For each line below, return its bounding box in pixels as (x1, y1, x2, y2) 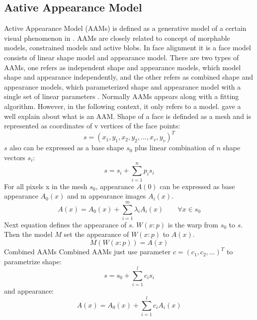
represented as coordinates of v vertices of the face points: (4, 120, 180, 131)
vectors (4, 152, 25, 162)
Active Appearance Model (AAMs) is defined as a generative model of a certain (4, 23, 247, 33)
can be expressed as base (160, 181, 235, 191)
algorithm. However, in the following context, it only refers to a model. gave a (4, 101, 241, 111)
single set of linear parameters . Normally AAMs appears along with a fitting (4, 91, 239, 102)
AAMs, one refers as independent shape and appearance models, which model (4, 62, 241, 72)
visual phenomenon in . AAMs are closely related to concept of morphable (4, 32, 230, 43)
